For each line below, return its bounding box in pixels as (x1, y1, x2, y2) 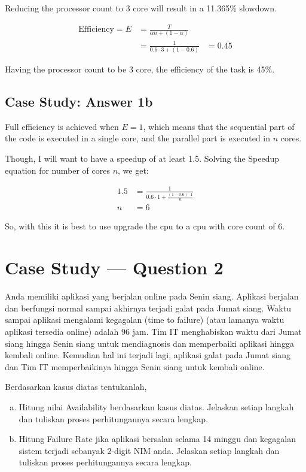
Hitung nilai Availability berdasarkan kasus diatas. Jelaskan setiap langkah (19, 400, 294, 413)
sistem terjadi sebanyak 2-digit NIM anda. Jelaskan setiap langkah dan (19, 444, 280, 456)
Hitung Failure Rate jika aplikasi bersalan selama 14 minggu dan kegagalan (19, 432, 296, 445)
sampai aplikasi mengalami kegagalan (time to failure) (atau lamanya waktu (5, 313, 284, 326)
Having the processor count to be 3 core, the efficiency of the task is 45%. (5, 63, 275, 75)
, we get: (118, 164, 149, 176)
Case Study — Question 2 (5, 255, 224, 280)
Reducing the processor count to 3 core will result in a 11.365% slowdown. (5, 2, 277, 14)
